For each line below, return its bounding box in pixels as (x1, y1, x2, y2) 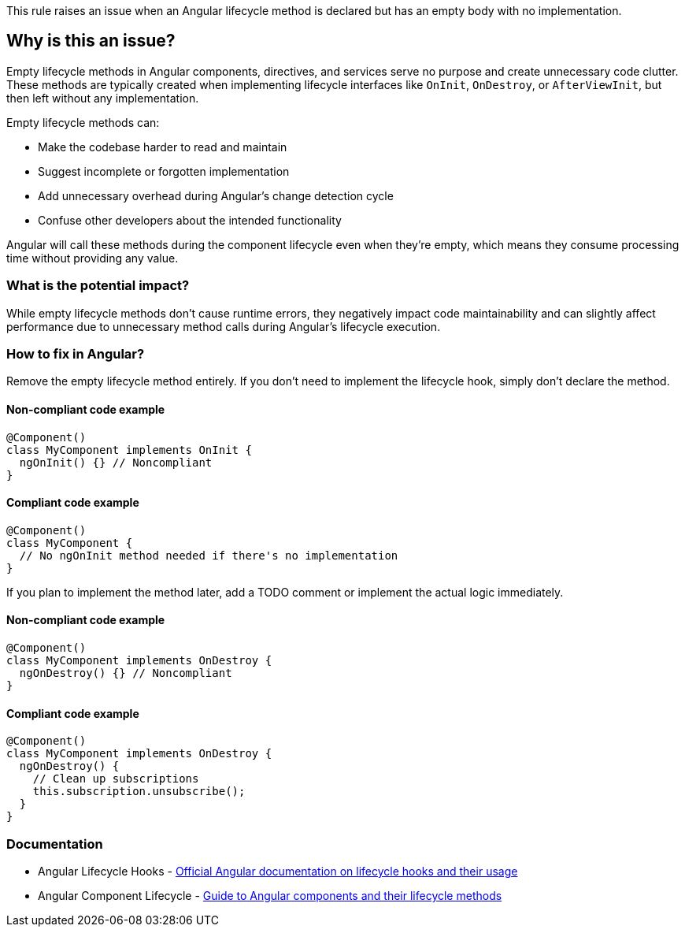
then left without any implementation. (6, 91, 199, 105)
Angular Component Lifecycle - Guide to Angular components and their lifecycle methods (38, 888, 502, 902)
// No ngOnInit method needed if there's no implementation (19, 548, 398, 562)
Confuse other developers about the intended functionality (38, 213, 342, 227)
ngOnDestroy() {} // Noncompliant (19, 667, 232, 679)
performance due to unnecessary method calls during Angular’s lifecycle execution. (6, 319, 441, 333)
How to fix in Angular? (6, 345, 145, 362)
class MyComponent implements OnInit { (6, 443, 252, 456)
